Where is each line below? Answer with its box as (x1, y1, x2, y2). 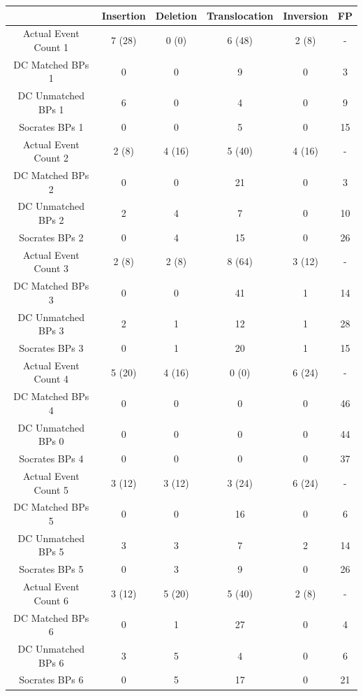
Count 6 (34, 592, 69, 607)
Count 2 (34, 150, 69, 165)
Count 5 (34, 482, 69, 497)
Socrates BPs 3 (19, 340, 84, 355)
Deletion (155, 8, 198, 22)
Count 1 (34, 39, 69, 54)
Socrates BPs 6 (19, 672, 84, 687)
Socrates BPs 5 (19, 562, 84, 576)
